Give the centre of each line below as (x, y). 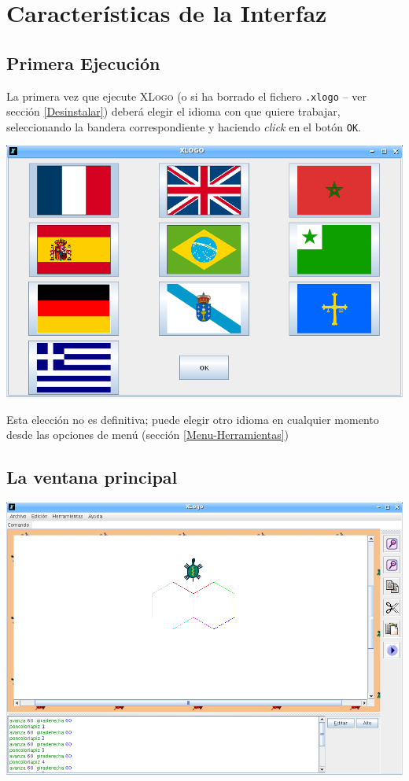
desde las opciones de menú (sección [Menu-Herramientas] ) (147, 435)
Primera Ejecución (83, 63)
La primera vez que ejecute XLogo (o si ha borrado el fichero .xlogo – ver (186, 96)
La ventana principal (92, 477)
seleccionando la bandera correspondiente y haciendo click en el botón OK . (184, 126)
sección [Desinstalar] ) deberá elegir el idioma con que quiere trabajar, (173, 111)
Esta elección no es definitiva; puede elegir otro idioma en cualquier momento (193, 419)
